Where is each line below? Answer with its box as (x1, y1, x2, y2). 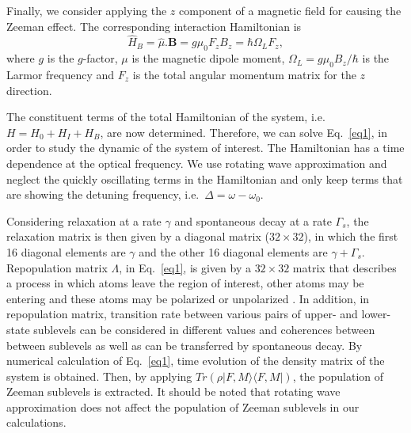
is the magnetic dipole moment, (131, 50, 285, 66)
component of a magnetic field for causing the (179, 2, 401, 18)
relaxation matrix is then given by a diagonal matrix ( (6, 228, 269, 245)
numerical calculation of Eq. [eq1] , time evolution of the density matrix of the (6, 352, 385, 369)
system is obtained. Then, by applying (6, 367, 192, 384)
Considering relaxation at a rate (6, 212, 162, 229)
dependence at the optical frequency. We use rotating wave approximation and (6, 154, 387, 171)
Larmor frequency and (6, 66, 115, 82)
